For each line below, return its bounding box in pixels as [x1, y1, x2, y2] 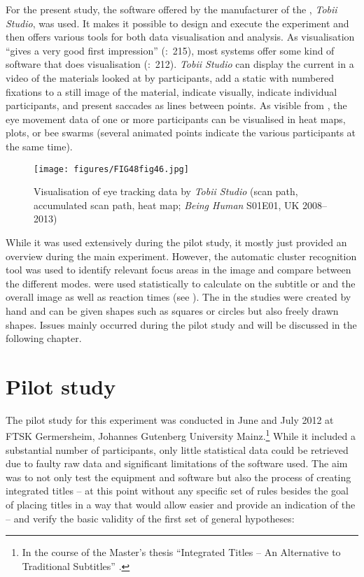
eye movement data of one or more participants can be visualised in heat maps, [6, 111, 346, 126]
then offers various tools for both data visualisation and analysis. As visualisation [6, 29, 355, 44]
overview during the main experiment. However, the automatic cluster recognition [6, 248, 357, 263]
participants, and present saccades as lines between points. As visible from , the [6, 98, 347, 113]
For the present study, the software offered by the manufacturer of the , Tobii [6, 2, 337, 16]
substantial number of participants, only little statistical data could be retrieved [6, 442, 349, 457]
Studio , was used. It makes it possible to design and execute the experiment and [6, 15, 349, 30]
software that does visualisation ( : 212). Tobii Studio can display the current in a [6, 57, 354, 71]
